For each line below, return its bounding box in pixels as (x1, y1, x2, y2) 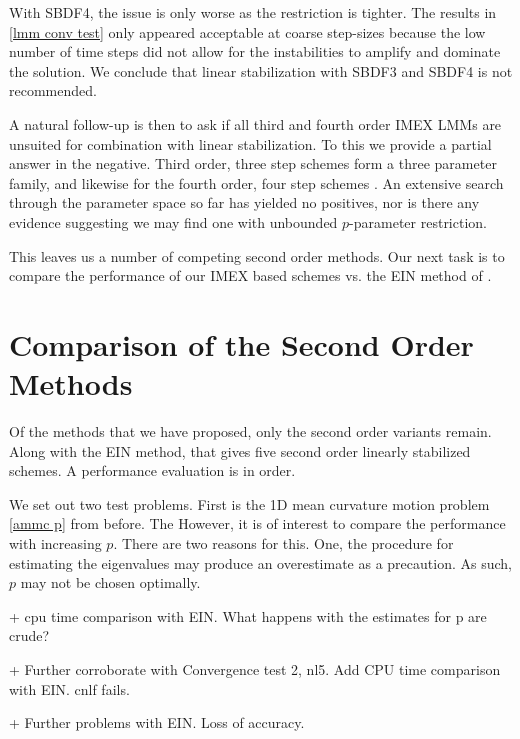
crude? (9, 625, 50, 646)
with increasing (9, 533, 102, 553)
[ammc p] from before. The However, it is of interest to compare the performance (9, 513, 506, 534)
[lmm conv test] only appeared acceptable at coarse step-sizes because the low (9, 21, 486, 42)
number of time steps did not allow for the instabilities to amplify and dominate (9, 41, 501, 62)
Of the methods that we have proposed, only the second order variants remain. (9, 421, 492, 442)
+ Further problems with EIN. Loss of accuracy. (9, 712, 305, 733)
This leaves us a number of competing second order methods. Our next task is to (9, 245, 505, 266)
